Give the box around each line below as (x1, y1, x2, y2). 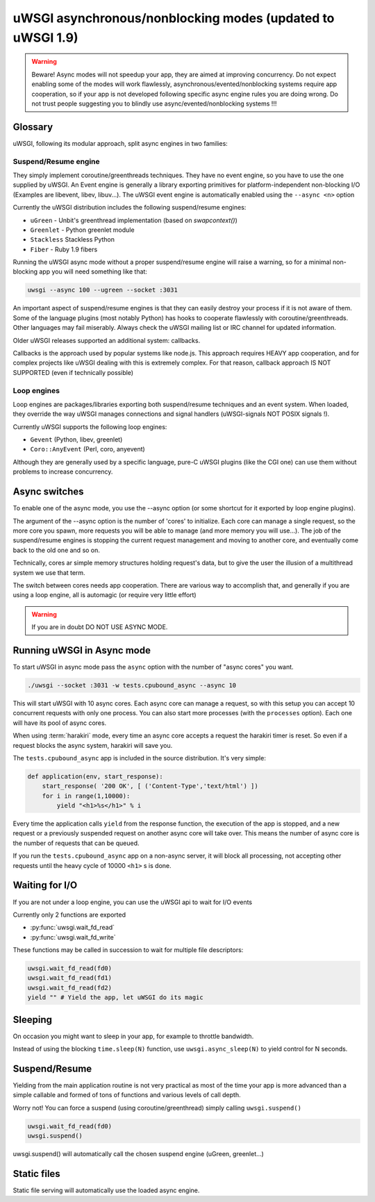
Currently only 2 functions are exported (12, 910, 126, 919)
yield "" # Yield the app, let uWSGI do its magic (27, 994, 204, 1001)
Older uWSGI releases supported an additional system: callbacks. (12, 336, 201, 344)
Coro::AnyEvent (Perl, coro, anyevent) (30, 445, 145, 453)
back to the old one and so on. (12, 546, 101, 554)
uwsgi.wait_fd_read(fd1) (27, 974, 112, 982)
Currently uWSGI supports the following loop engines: (12, 422, 167, 431)
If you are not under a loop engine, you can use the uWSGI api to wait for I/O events (12, 898, 253, 906)
